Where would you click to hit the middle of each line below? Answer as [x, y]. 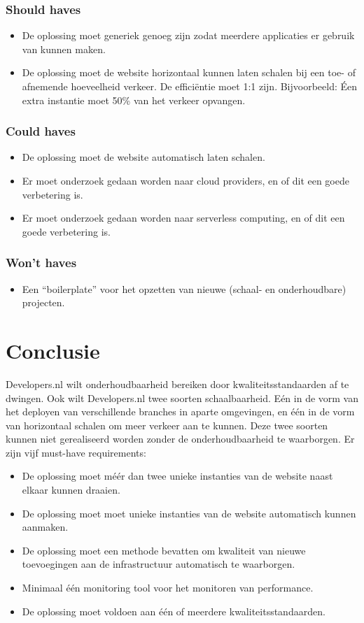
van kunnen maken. [64, 49]
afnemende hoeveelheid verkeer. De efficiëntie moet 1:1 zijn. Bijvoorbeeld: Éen [190, 86]
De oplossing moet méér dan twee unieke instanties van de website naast [177, 476]
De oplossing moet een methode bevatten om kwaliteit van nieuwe [164, 550]
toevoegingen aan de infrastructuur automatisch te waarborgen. [159, 564]
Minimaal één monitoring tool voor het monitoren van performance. [168, 588]
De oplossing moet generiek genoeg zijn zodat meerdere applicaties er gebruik [188, 35]
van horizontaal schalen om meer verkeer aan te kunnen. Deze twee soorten [167, 425]
